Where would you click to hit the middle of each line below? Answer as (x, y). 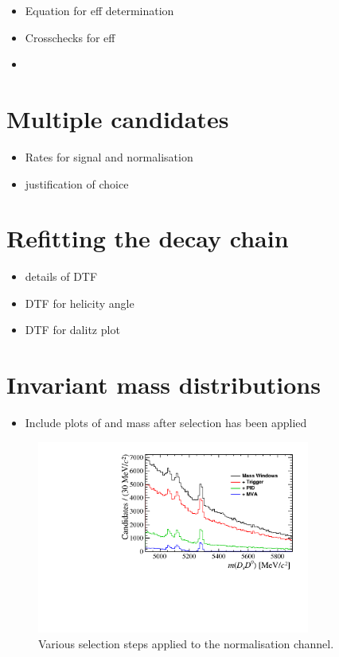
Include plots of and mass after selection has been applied (166, 423)
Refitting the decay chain (148, 238)
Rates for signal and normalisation (109, 156)
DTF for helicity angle (80, 303)
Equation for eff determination (99, 10)
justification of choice (77, 183)
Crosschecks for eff (70, 37)
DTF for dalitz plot (72, 330)
